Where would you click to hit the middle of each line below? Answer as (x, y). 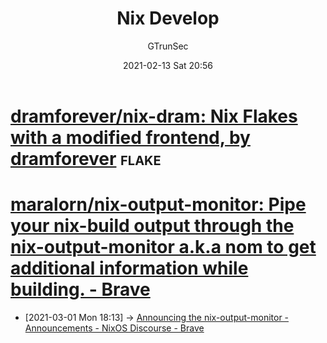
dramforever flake (86, 158)
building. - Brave (80, 289)
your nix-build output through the (152, 226)
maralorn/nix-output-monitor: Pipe (158, 204)
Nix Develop (168, 18)
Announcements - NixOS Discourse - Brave (114, 328)
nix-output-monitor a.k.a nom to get (163, 247)
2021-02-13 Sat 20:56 (168, 65)
